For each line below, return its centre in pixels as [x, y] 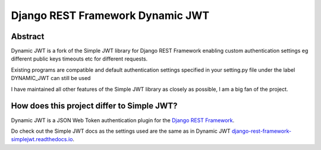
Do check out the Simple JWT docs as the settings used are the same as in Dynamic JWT [121, 131]
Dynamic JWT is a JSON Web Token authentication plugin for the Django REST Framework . [123, 120]
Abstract [28, 36]
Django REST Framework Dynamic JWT [110, 15]
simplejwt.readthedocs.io [42, 139]
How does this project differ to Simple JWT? [94, 106]
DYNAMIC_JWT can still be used [51, 78]
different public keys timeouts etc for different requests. [79, 59]
